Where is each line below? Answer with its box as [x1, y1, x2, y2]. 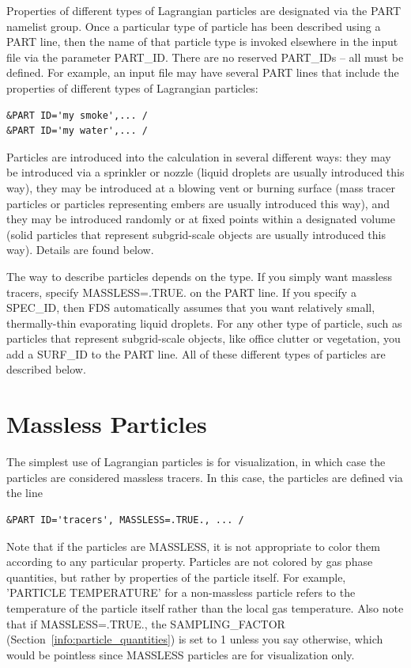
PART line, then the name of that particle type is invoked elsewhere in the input [6, 33, 398, 50]
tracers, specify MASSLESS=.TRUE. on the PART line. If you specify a [6, 283, 356, 300]
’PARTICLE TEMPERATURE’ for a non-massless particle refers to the [6, 584, 356, 601]
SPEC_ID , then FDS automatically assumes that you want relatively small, [6, 299, 375, 316]
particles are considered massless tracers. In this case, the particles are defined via [6, 469, 403, 485]
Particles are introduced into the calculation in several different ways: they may [6, 148, 391, 165]
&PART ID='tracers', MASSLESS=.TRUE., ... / [6, 514, 244, 526]
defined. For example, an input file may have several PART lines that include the [6, 64, 399, 81]
